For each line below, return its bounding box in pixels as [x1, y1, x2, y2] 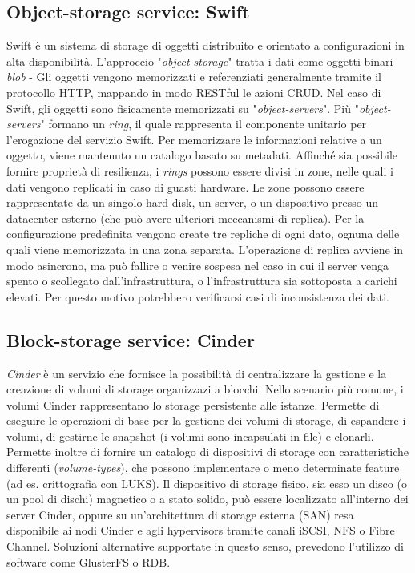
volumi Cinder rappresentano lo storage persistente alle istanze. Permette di [6, 396, 380, 413]
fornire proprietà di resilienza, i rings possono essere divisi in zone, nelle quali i [6, 162, 393, 179]
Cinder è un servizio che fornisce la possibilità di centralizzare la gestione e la [6, 365, 387, 381]
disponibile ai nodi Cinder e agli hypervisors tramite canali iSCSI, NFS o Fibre [6, 522, 395, 539]
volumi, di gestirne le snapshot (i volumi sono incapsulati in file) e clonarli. [6, 427, 374, 444]
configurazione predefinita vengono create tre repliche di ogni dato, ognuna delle [6, 225, 400, 242]
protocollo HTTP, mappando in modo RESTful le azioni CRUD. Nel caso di [6, 83, 381, 100]
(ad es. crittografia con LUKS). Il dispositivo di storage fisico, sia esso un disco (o [6, 474, 407, 491]
